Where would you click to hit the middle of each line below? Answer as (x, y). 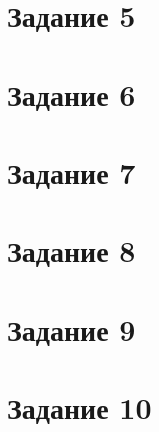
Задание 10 (79, 407)
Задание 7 (71, 171)
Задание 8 (71, 250)
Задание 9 (71, 328)
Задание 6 (71, 93)
